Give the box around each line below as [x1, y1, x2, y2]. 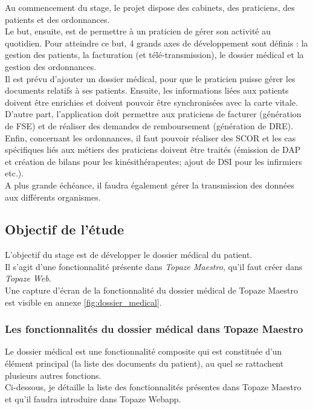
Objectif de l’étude [5, 220, 124, 239]
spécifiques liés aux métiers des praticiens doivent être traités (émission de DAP [5, 143, 301, 156]
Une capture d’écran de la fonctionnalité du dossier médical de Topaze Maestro [5, 284, 298, 297]
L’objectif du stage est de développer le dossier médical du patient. [5, 248, 253, 261]
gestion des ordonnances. [5, 60, 97, 72]
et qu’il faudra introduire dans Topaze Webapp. [5, 392, 181, 405]
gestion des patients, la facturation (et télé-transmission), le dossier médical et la [5, 48, 304, 61]
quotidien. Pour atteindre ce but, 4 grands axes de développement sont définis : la [5, 36, 308, 49]
